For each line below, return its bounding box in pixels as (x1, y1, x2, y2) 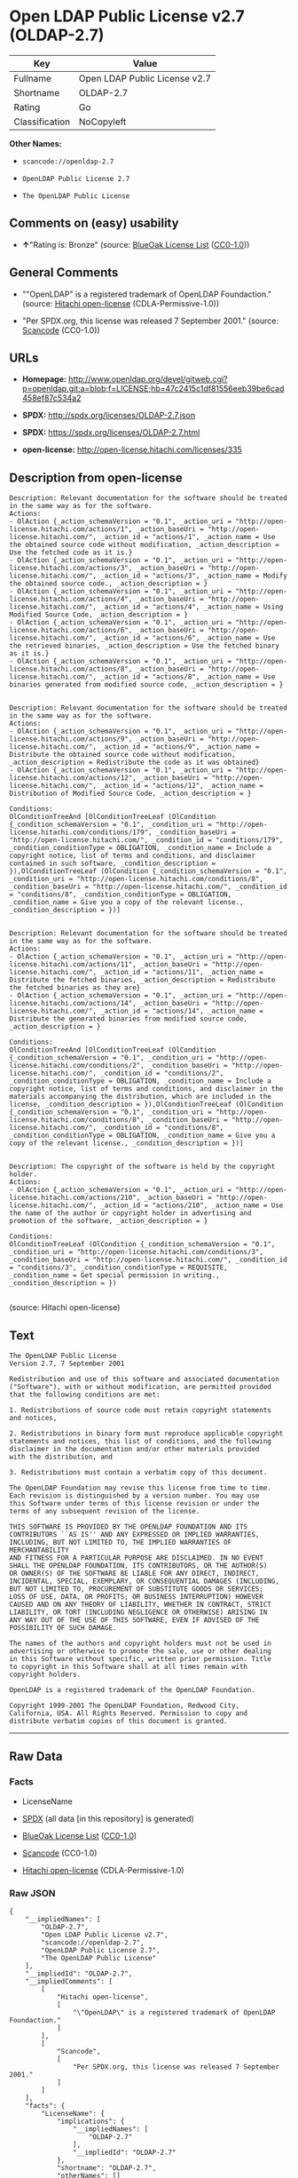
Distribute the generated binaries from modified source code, (9, 1014, 248, 1023)
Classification (13, 115, 71, 128)
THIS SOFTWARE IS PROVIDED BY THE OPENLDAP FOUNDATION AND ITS (9, 1522, 248, 1531)
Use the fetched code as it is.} (9, 548, 133, 557)
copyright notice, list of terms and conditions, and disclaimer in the (9, 1085, 284, 1093)
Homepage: (21, 374, 67, 385)
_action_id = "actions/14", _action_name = (100, 1006, 264, 1016)
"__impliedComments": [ (25, 1976, 114, 1986)
